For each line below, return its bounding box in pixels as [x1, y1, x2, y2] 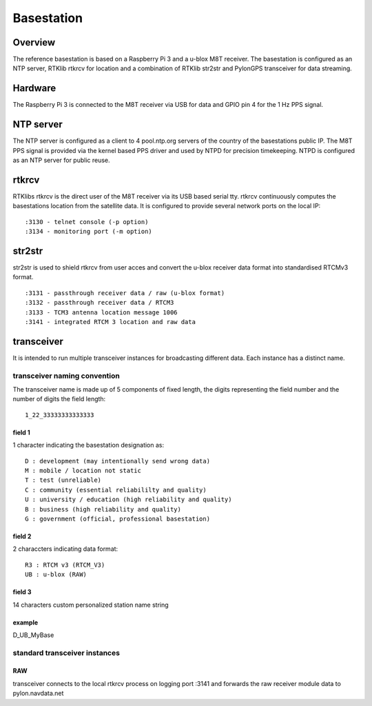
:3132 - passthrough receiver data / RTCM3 [25, 299, 174, 307]
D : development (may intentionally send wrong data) [25, 457, 210, 465]
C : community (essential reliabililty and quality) [25, 486, 207, 494]
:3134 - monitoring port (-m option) [25, 228, 153, 236]
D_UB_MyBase [12, 631, 54, 639]
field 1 [12, 428, 30, 436]
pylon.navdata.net [12, 689, 64, 698]
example [12, 618, 39, 627]
